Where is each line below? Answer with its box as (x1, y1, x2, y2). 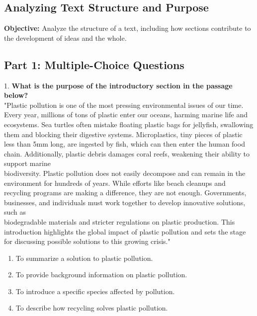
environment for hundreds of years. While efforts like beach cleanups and (4, 177, 226, 188)
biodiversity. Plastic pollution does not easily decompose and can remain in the (4, 167, 246, 178)
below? (4, 90, 28, 100)
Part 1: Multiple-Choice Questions (4, 57, 184, 72)
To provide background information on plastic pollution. (15, 269, 187, 280)
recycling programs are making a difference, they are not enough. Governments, (4, 187, 247, 198)
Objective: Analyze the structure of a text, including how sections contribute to (4, 23, 251, 33)
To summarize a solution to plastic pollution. (15, 252, 153, 263)
